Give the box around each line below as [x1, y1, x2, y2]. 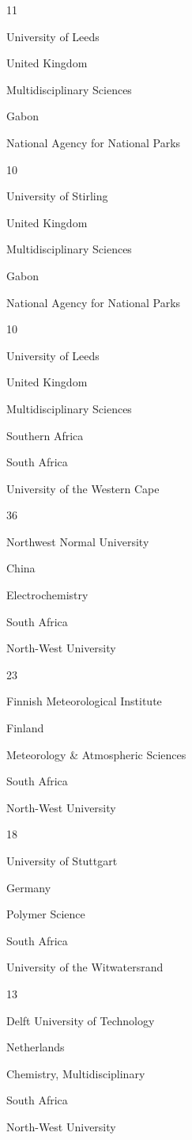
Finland [6, 720, 44, 736]
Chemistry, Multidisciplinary [6, 1065, 145, 1081]
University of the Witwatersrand [6, 959, 164, 975]
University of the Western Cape [6, 480, 160, 496]
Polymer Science [6, 906, 85, 922]
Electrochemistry [6, 587, 88, 603]
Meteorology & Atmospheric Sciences [6, 746, 186, 762]
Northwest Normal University [6, 533, 149, 549]
